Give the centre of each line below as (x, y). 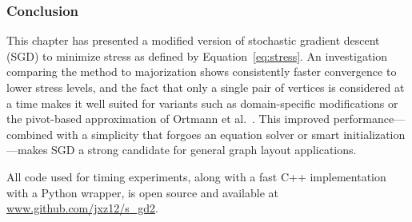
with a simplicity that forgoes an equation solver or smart (198, 134)
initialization (374, 134)
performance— (369, 119)
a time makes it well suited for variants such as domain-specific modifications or (202, 103)
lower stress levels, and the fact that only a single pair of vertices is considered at (206, 87)
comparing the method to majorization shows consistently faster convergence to (202, 71)
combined (30, 134)
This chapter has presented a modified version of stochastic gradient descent (193, 40)
